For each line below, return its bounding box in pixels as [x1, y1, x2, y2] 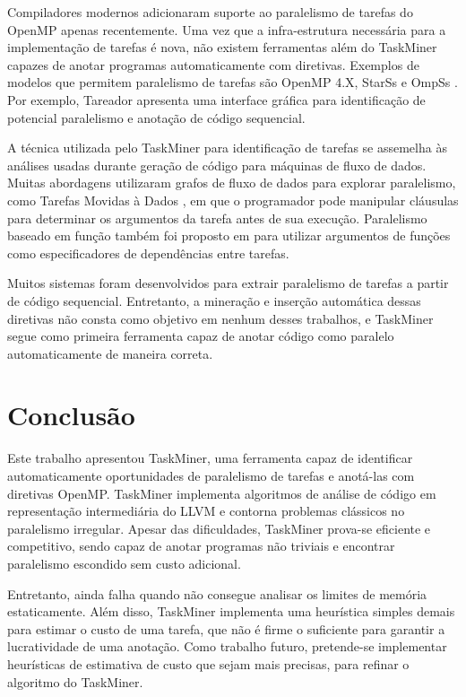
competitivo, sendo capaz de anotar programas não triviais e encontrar [7, 536, 395, 555]
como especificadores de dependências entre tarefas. [7, 243, 289, 262]
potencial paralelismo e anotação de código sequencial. [7, 108, 306, 126]
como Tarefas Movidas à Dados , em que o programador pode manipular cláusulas [7, 190, 459, 209]
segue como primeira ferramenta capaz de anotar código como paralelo [7, 327, 394, 345]
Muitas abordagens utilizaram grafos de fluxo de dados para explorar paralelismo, [7, 173, 456, 192]
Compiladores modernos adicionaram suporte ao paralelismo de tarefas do [7, 3, 413, 21]
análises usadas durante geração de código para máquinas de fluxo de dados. [7, 155, 427, 174]
